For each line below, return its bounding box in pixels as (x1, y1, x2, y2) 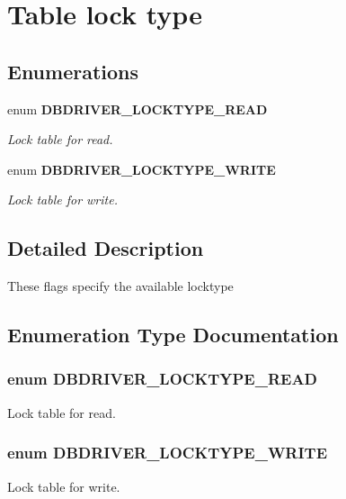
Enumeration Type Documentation (7, 321, 339, 349)
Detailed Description (7, 234, 204, 262)
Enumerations (7, 57, 139, 85)
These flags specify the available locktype (7, 277, 234, 295)
